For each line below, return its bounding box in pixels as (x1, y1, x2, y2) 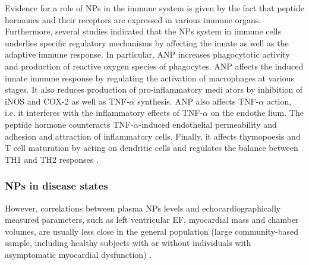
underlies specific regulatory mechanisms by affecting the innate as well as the (5, 36, 289, 49)
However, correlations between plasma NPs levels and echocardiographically (5, 201, 281, 214)
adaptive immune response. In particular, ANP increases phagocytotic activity (5, 48, 290, 61)
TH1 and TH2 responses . (5, 153, 99, 165)
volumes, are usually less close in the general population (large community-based (5, 225, 299, 237)
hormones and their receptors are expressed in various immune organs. (5, 13, 261, 26)
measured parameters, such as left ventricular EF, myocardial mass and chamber (5, 213, 299, 226)
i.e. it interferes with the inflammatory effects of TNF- (5, 106, 203, 119)
